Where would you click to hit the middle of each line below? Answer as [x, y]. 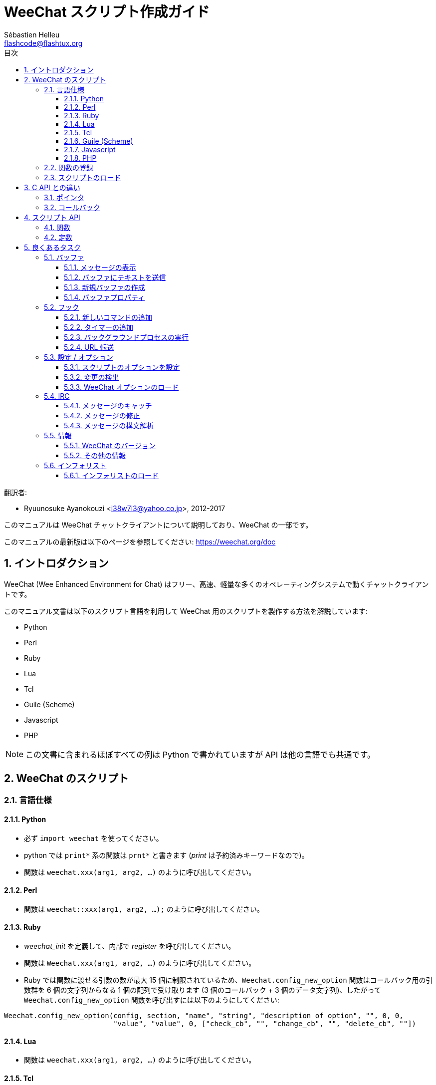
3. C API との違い [52, 187]
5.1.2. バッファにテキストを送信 [115, 277]
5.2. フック [62, 307]
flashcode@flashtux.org [43, 43]
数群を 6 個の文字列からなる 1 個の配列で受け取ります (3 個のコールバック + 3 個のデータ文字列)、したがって [203, 990]
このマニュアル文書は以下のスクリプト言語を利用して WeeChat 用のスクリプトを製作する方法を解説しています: [186, 611]
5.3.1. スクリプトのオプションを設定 [122, 367]
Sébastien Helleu [32, 34]
